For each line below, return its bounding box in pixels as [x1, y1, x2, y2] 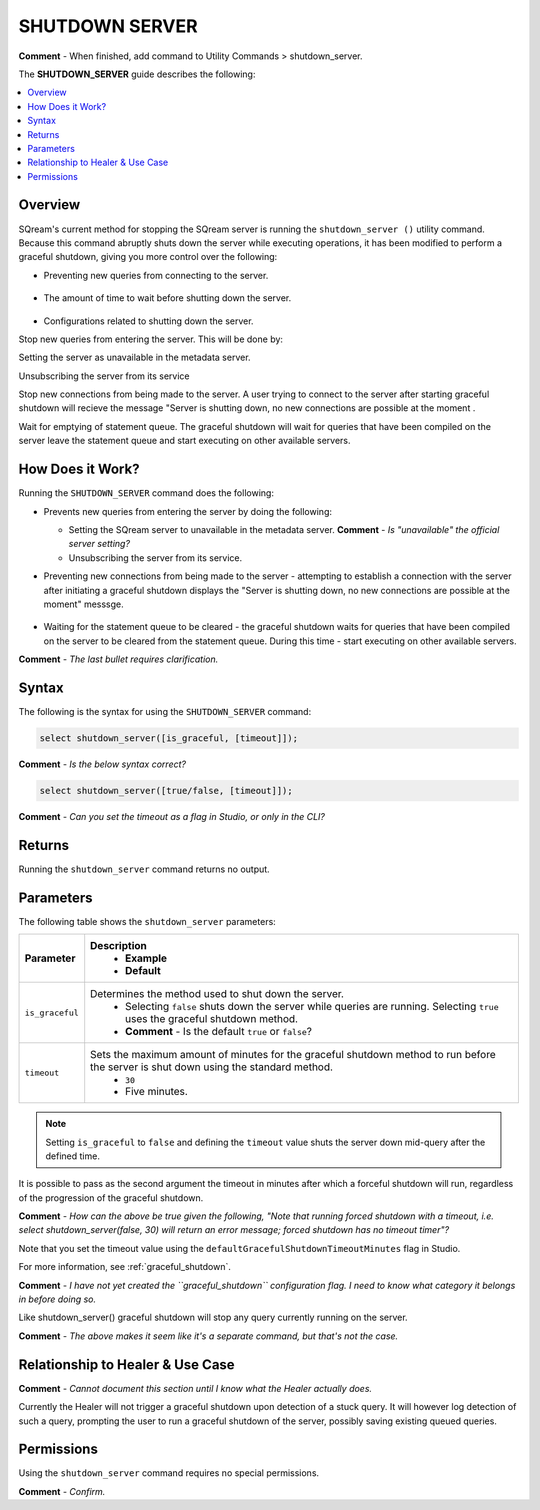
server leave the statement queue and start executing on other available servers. [18, 435, 351, 447]
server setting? [68, 538, 130, 550]
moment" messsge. [43, 598, 124, 610]
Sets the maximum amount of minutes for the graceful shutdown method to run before [90, 1048, 496, 1062]
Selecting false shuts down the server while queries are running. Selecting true [125, 1000, 499, 1014]
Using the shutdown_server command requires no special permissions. [18, 1467, 320, 1479]
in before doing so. [18, 1293, 97, 1305]
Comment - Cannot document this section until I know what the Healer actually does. [18, 1382, 373, 1394]
